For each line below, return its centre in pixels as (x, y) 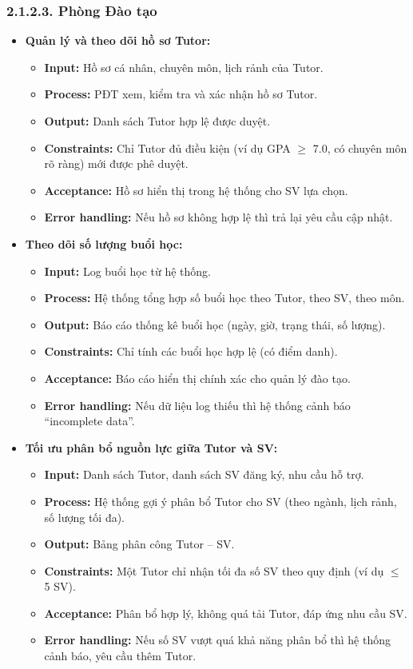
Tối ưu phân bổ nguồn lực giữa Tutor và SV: (151, 447)
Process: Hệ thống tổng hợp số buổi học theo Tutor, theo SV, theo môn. (224, 298)
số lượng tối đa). (85, 517)
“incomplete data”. (89, 421)
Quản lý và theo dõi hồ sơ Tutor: (118, 40)
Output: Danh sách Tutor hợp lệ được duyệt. (157, 121)
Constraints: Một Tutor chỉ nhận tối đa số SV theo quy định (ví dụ (214, 570)
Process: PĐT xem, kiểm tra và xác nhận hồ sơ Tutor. (181, 94)
